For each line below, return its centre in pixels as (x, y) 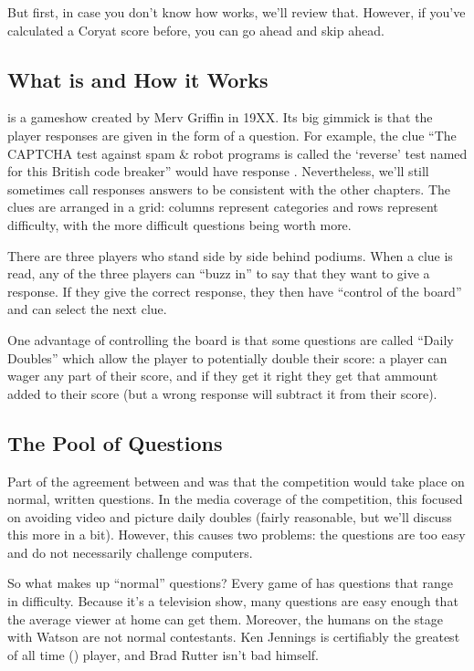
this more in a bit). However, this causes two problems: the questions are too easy (237, 535)
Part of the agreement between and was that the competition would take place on (236, 481)
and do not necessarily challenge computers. (130, 552)
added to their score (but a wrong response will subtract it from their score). (222, 393)
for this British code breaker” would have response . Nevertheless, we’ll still (218, 171)
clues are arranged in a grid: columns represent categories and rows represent (223, 207)
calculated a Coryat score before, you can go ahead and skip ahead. (196, 30)
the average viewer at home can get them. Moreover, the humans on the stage (226, 619)
